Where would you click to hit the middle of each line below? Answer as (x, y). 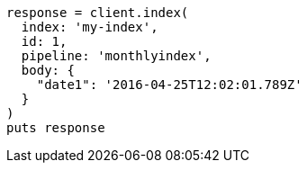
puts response (56, 128)
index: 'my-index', (90, 27)
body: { (48, 70)
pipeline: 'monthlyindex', (116, 56)
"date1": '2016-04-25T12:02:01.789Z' (169, 85)
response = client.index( (98, 13)
